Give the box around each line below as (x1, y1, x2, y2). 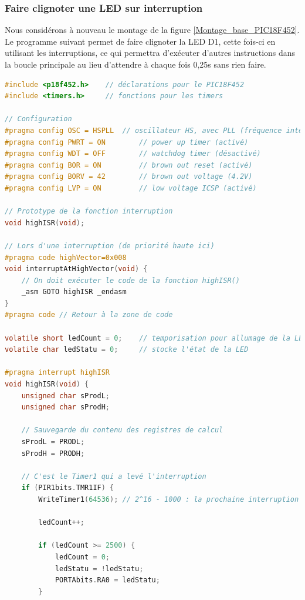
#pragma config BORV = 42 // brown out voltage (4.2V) (5, 172, 253, 181)
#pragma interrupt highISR (5, 368, 110, 377)
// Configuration (5, 115, 72, 124)
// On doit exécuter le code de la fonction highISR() (21, 276, 240, 285)
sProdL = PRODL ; (21, 438, 85, 446)
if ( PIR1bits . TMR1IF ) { (21, 484, 114, 492)
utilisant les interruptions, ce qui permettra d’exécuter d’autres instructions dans (5, 46, 296, 59)
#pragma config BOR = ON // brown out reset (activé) (5, 161, 253, 169)
